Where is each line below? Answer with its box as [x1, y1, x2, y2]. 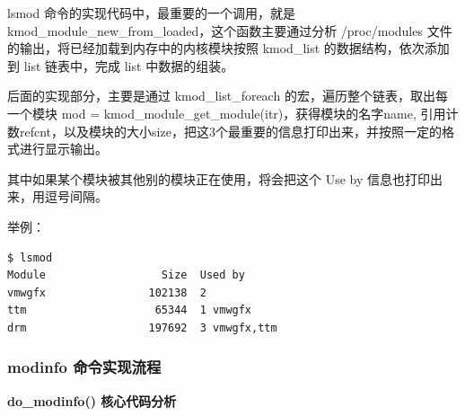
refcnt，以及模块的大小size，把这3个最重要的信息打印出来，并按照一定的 [19, 121, 442, 140]
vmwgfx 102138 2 [7, 286, 206, 299]
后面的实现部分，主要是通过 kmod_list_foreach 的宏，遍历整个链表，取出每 [7, 86, 448, 105]
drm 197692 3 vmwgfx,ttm [7, 321, 277, 334]
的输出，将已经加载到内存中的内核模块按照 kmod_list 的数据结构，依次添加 [7, 39, 450, 58]
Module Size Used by [7, 269, 245, 282]
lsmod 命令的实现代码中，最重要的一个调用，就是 [7, 4, 295, 22]
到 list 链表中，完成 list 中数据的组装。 [7, 56, 234, 75]
